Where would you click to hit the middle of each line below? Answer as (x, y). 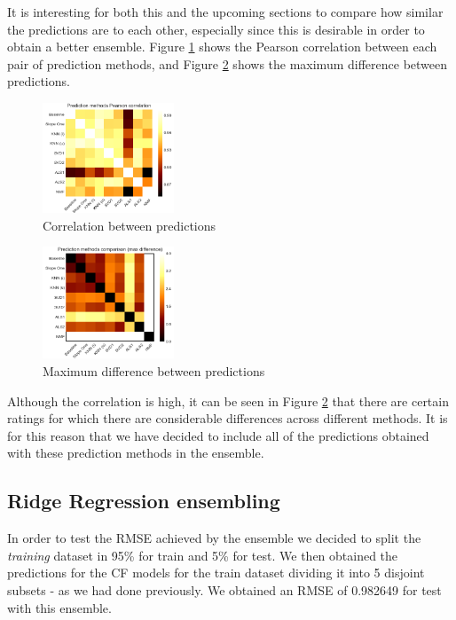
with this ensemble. (59, 607)
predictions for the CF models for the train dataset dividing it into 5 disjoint (216, 573)
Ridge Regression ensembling (144, 501)
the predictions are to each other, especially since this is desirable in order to (216, 29)
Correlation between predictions (130, 225)
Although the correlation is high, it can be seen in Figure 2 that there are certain (228, 400)
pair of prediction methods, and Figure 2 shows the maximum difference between (228, 63)
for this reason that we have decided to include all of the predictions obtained (218, 435)
